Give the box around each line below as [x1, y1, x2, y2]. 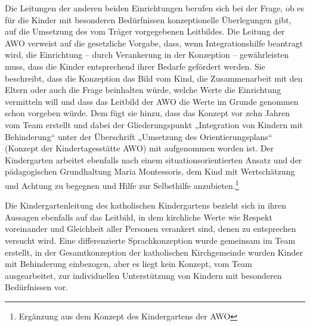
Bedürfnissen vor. [5, 281, 69, 293]
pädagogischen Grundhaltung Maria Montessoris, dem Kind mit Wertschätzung [5, 165, 295, 178]
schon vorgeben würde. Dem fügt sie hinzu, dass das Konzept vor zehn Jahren [5, 107, 290, 119]
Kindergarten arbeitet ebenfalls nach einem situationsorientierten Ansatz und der [5, 153, 302, 166]
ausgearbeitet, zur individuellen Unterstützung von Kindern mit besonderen [5, 269, 282, 281]
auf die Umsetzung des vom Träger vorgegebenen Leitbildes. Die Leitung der [5, 25, 285, 38]
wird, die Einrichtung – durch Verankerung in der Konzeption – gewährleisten [5, 48, 289, 61]
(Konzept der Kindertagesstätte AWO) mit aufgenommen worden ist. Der [5, 142, 274, 154]
